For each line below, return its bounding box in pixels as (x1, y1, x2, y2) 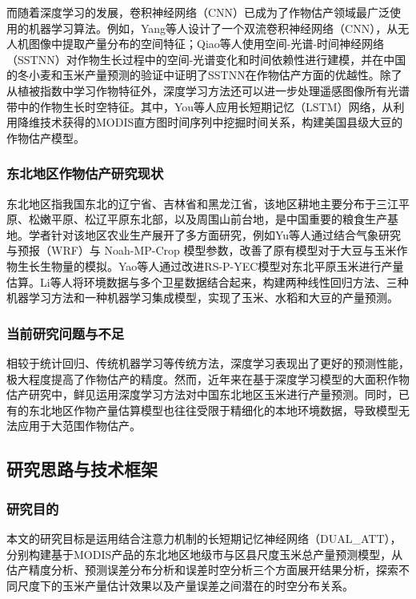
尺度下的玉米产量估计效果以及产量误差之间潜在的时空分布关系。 (17, 577, 354, 593)
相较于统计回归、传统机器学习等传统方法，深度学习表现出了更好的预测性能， (6, 354, 410, 371)
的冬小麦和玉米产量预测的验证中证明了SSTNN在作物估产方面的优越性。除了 (6, 66, 402, 83)
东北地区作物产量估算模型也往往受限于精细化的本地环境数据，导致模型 (28, 401, 398, 418)
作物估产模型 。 (6, 129, 85, 146)
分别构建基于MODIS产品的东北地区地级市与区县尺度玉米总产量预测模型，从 (6, 545, 403, 562)
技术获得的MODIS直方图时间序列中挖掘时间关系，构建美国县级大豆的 (39, 114, 403, 131)
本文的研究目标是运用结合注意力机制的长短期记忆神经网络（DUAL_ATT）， (6, 529, 402, 546)
